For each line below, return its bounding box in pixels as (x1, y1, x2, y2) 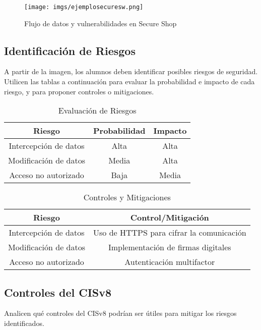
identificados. (4, 318, 44, 328)
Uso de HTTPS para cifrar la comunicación (93, 227, 246, 239)
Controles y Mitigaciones (83, 191, 171, 203)
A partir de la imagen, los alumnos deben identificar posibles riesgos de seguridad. (4, 66, 258, 77)
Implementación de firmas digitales (108, 241, 231, 253)
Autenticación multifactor (124, 256, 215, 268)
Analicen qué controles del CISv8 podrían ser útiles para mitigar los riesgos (4, 308, 237, 318)
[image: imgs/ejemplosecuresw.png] (24, 4, 144, 11)
